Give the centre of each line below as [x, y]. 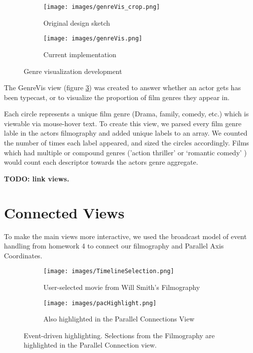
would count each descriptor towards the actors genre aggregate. [101, 162]
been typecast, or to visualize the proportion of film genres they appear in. [117, 97]
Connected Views [64, 212]
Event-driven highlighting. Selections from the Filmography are [119, 335]
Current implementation [80, 54]
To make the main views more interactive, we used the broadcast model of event [126, 236]
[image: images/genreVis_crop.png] [102, 7]
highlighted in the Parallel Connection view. [90, 345]
